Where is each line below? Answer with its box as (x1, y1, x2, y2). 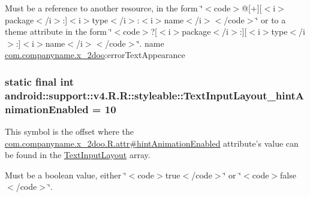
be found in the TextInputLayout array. (5, 148, 151, 161)
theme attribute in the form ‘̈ (5, 25, 112, 38)
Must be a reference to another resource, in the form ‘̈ (5, 2, 203, 14)
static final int (5, 74, 74, 89)
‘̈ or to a (255, 13, 286, 26)
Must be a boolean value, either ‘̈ (5, 168, 127, 181)
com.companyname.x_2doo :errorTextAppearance (5, 49, 185, 61)
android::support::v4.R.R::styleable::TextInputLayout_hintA (5, 87, 304, 102)
